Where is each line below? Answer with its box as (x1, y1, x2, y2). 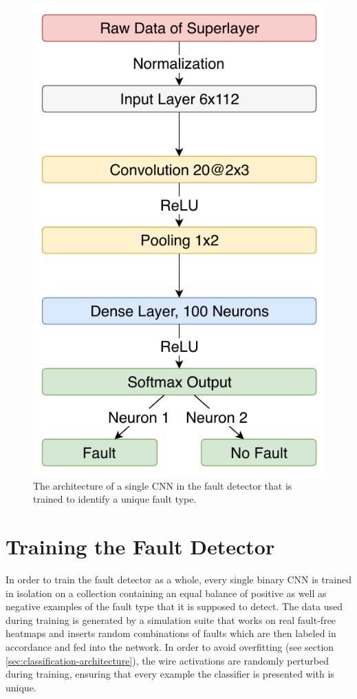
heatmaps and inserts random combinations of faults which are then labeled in (6, 626, 336, 640)
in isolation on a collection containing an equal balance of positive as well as (6, 585, 327, 600)
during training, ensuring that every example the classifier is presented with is (6, 667, 334, 681)
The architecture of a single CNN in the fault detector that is (33, 478, 292, 492)
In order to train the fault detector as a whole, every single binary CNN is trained (6, 572, 351, 587)
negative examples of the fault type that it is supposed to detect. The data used (6, 599, 343, 614)
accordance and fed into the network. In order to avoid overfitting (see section (6, 640, 334, 654)
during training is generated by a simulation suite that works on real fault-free (6, 612, 336, 627)
